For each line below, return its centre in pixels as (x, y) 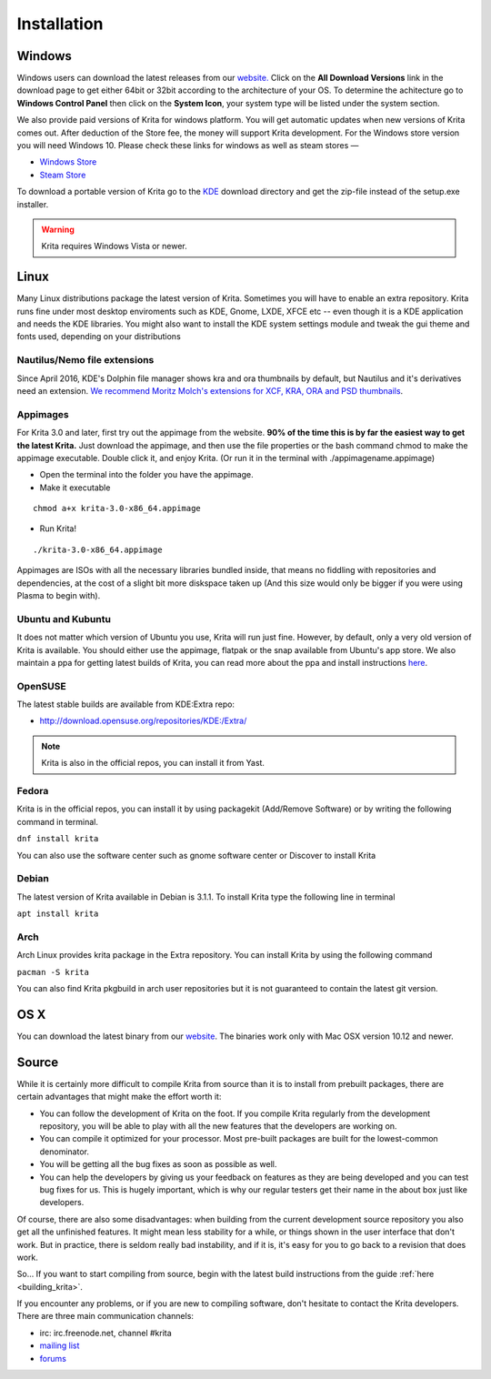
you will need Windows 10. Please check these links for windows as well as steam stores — (188, 146)
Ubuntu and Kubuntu (64, 619)
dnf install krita (58, 839)
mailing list (60, 1345)
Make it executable (75, 488)
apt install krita (58, 914)
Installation (60, 24)
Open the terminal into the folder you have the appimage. (146, 475)
